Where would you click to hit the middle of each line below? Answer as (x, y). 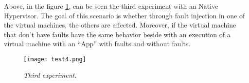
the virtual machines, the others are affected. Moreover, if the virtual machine (120, 25)
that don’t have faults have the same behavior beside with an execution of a (117, 34)
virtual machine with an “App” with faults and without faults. (97, 44)
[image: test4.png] (55, 59)
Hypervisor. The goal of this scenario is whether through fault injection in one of (124, 15)
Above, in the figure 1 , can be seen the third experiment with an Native (111, 6)
